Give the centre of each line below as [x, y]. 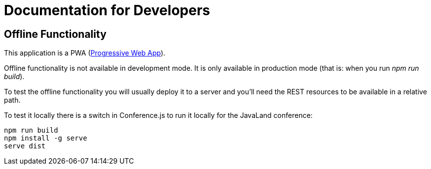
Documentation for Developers [107, 10]
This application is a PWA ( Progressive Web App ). [85, 53]
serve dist [25, 146]
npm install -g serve [46, 138]
